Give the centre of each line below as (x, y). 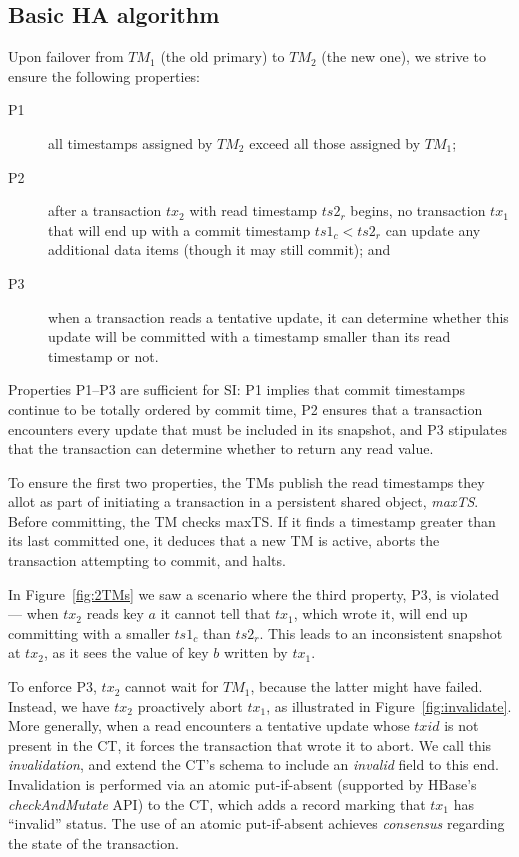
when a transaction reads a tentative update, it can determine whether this (278, 316)
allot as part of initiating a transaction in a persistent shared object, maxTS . (243, 501)
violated (474, 593)
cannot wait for (171, 686)
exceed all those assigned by (335, 142)
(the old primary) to (222, 56)
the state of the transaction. (93, 842)
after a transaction (105, 210)
